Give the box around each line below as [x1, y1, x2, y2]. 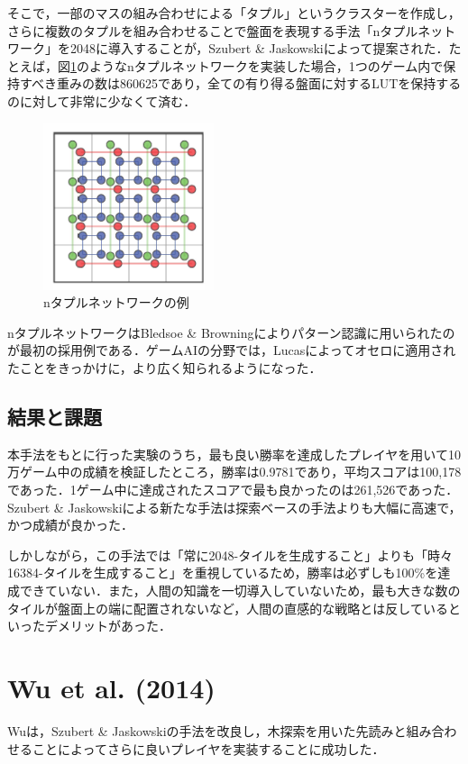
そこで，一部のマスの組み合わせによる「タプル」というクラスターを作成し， [7, 4, 461, 22]
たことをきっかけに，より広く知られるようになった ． [7, 359, 322, 377]
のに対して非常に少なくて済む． [7, 91, 197, 110]
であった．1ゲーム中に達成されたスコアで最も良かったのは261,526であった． [7, 480, 459, 499]
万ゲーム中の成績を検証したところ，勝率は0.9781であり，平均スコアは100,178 [7, 462, 462, 481]
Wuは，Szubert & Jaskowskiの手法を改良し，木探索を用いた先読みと [7, 721, 407, 740]
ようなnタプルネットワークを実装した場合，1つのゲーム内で [88, 56, 444, 75]
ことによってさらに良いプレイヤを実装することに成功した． [32, 739, 385, 758]
